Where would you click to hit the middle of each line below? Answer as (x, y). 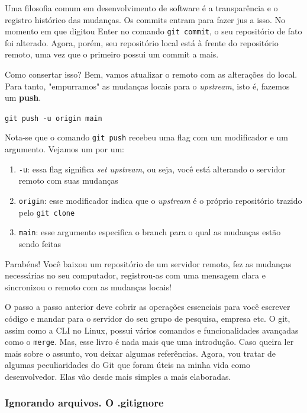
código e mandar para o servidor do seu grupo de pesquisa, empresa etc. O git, (148, 318)
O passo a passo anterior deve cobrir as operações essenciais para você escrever (148, 307)
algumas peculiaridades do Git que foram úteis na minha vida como (127, 365)
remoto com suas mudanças (68, 180)
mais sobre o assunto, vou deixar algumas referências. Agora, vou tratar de (140, 353)
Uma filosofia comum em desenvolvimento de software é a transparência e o (141, 8)
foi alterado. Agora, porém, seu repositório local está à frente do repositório (142, 42)
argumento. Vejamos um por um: (64, 149)
